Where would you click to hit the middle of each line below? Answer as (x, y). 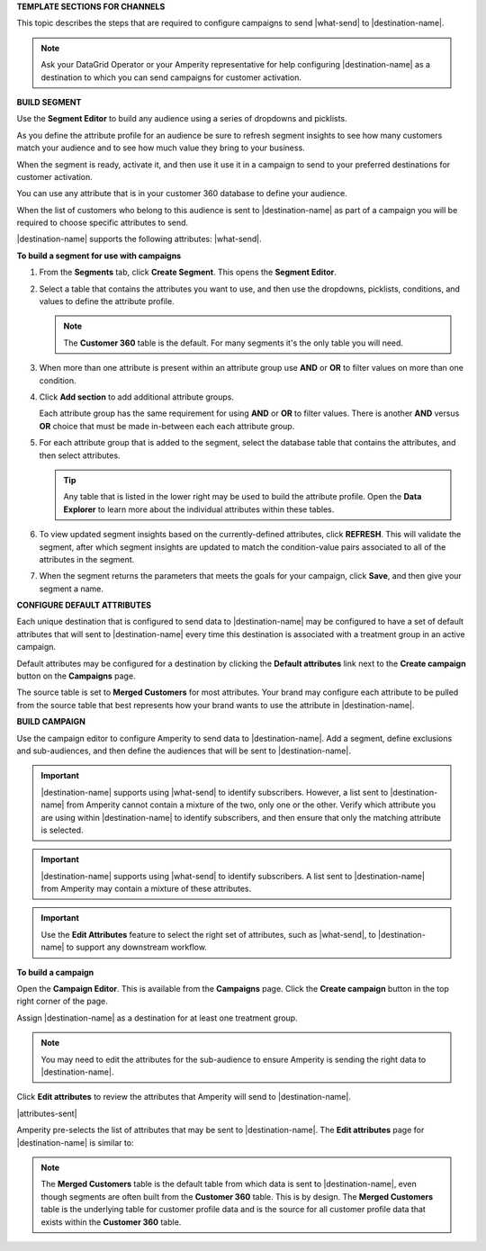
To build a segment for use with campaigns (99, 256)
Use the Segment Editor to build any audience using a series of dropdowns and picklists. (182, 119)
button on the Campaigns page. (76, 676)
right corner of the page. (62, 1001)
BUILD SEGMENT (49, 102)
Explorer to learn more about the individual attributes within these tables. (199, 509)
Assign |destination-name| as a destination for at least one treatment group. (157, 1018)
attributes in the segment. (87, 559)
